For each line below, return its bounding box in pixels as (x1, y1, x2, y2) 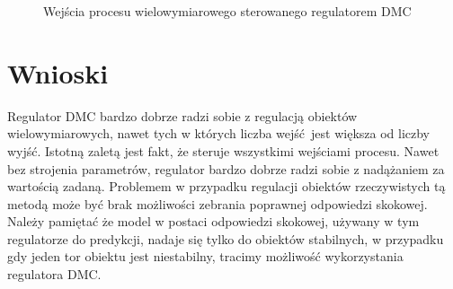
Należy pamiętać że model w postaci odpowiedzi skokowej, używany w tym (7, 212, 420, 231)
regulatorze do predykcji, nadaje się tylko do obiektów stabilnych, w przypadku (7, 229, 444, 248)
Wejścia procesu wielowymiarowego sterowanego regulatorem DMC (43, 2, 412, 20)
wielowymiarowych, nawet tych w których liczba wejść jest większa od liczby (7, 124, 431, 143)
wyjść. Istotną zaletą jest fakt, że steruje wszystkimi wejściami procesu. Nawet (7, 141, 440, 160)
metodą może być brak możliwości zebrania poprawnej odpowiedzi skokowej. (7, 194, 428, 213)
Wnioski (7, 54, 109, 91)
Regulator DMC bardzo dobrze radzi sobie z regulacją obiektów (7, 106, 358, 125)
